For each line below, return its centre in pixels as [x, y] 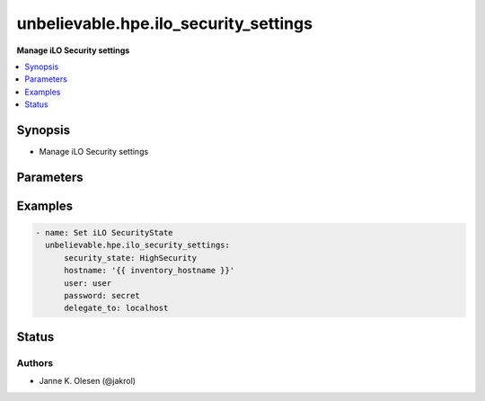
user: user [88, 283]
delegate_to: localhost [116, 308]
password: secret [102, 295]
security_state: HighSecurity [131, 258]
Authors [35, 362]
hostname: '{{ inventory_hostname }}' [150, 271]
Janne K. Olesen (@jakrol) [88, 381]
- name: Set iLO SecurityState [105, 233]
